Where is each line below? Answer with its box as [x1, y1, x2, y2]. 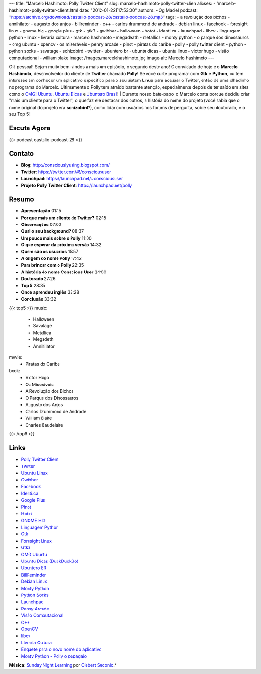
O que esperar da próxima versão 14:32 [21, 242, 101, 248]
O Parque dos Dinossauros [25, 395, 79, 401]
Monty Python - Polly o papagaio [21, 653, 87, 659]
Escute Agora [9, 124, 51, 132]
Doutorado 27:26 [21, 276, 56, 282]
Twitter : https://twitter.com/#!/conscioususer [21, 169, 111, 175]
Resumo [9, 195, 34, 204]
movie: [9, 354, 23, 360]
